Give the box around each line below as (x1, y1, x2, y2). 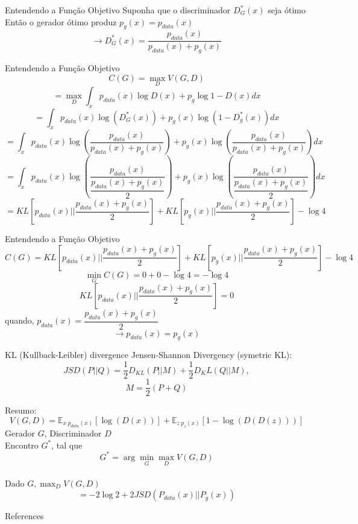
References (5, 510, 44, 522)
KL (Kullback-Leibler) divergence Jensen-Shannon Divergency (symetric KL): (5, 348, 292, 361)
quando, (5, 314, 34, 327)
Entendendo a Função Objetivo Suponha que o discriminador (5, 4, 231, 16)
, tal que (51, 438, 83, 451)
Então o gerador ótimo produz (5, 15, 117, 28)
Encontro (5, 438, 39, 451)
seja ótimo (268, 4, 306, 16)
